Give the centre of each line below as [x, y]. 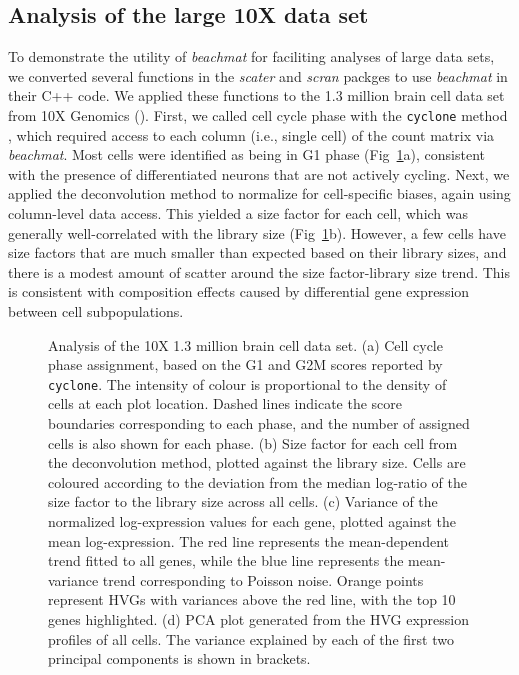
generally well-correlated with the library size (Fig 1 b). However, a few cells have [257, 232]
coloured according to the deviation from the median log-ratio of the [258, 481]
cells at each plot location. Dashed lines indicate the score [225, 403]
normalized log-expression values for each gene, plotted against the [252, 520]
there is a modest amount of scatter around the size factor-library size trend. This [259, 271]
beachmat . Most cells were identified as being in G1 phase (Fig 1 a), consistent [247, 154]
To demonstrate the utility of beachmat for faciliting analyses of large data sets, [251, 56]
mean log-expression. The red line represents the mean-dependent [248, 540]
